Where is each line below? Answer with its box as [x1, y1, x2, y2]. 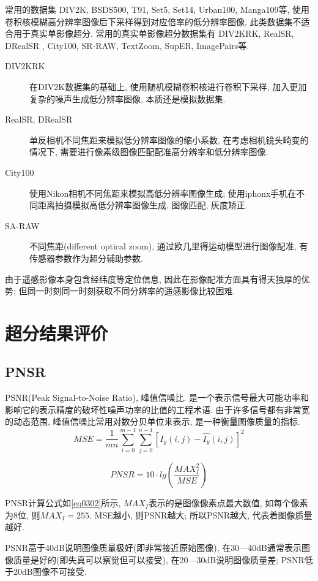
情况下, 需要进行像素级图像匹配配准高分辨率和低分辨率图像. [29, 145, 268, 158]
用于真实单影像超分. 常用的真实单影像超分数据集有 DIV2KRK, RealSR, [13, 27, 294, 40]
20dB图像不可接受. [13, 565, 87, 578]
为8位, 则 [5, 508, 40, 521]
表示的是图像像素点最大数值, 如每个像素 [148, 496, 308, 509]
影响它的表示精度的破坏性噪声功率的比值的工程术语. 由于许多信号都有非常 [5, 403, 301, 416]
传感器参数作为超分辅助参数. [29, 251, 143, 264]
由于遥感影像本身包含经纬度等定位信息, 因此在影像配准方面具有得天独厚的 [5, 272, 301, 285]
